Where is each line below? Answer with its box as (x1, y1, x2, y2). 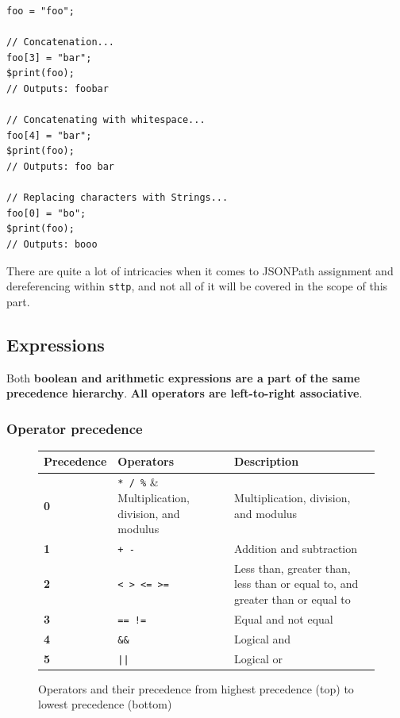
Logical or (234, 650, 283, 666)
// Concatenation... (6, 36, 115, 48)
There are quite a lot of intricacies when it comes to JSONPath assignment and (6, 262, 394, 278)
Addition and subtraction (234, 540, 358, 557)
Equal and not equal (234, 610, 333, 627)
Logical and (234, 630, 291, 647)
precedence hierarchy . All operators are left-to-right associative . (6, 385, 363, 401)
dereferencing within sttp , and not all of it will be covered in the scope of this (6, 278, 388, 294)
